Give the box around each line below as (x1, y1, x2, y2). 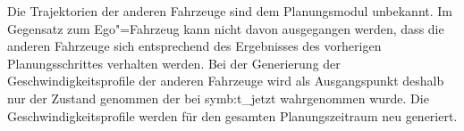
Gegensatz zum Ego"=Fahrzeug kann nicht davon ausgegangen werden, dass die (7, 19, 444, 37)
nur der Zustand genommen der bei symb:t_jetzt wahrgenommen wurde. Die (7, 88, 429, 107)
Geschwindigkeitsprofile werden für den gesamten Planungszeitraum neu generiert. (7, 106, 458, 125)
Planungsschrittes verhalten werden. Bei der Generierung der (7, 53, 341, 72)
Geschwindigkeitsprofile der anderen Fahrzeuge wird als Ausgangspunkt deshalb (7, 71, 444, 90)
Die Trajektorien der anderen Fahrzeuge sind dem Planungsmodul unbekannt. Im (7, 2, 452, 20)
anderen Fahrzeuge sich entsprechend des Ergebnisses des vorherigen (7, 37, 382, 55)
